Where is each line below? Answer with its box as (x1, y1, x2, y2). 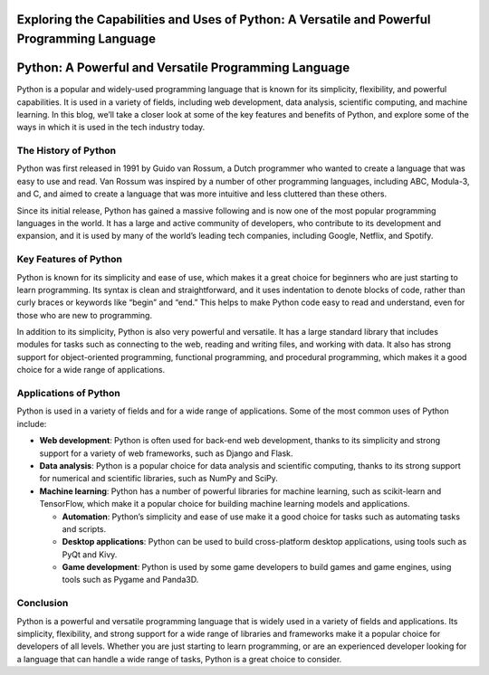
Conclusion (16, 597, 69, 610)
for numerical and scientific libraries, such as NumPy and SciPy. (39, 473, 278, 484)
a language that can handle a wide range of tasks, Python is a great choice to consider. (16, 653, 342, 664)
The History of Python (16, 145, 117, 157)
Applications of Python (16, 387, 121, 400)
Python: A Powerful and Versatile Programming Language (16, 60, 350, 76)
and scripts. (62, 523, 107, 534)
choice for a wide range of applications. (16, 365, 166, 376)
